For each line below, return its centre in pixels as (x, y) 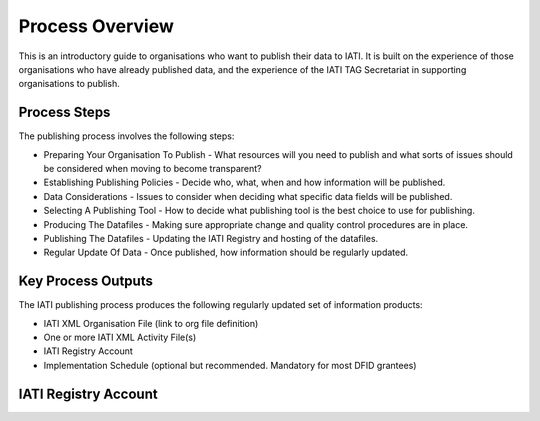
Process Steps (64, 112)
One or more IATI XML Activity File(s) (120, 337)
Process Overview (96, 26)
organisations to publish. (69, 84)
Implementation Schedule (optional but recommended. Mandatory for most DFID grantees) (230, 365)
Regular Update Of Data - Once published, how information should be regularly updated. (226, 252)
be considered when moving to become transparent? (152, 169)
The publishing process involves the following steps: (126, 136)
